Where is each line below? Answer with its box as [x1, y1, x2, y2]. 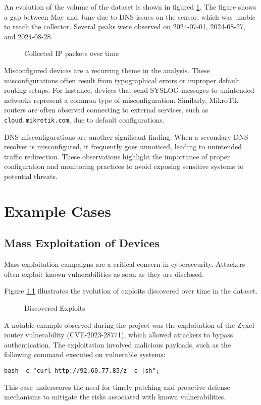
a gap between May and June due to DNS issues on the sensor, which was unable [4, 11, 255, 22]
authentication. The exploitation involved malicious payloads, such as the [4, 339, 231, 350]
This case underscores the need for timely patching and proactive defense [4, 381, 230, 392]
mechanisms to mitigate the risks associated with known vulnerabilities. [4, 391, 226, 402]
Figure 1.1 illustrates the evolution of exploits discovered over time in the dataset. [4, 285, 258, 296]
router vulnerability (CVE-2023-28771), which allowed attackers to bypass [4, 329, 233, 340]
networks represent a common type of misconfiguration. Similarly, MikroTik [4, 94, 239, 105]
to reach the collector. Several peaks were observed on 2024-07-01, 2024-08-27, [4, 21, 245, 32]
